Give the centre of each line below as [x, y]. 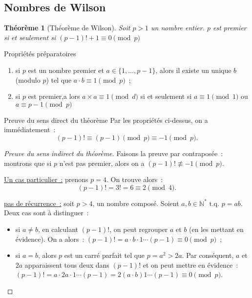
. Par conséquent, [208, 255]
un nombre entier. [178, 28]
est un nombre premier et [66, 70]
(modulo [28, 80]
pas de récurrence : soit [39, 203]
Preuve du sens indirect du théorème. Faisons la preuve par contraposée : [114, 153]
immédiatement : [30, 129]
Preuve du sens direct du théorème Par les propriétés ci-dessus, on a [106, 120]
